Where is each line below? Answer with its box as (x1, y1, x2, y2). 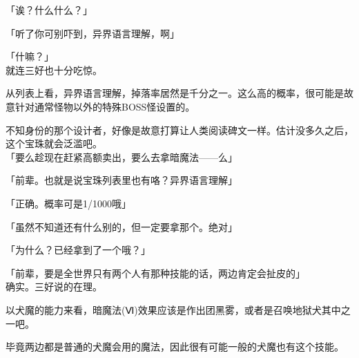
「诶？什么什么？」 (6, 3, 93, 17)
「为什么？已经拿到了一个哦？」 (6, 243, 151, 257)
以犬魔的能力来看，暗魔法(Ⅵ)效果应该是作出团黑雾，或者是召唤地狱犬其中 (6, 302, 341, 317)
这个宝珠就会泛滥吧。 (6, 136, 102, 151)
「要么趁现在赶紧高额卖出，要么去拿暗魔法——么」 (6, 149, 237, 164)
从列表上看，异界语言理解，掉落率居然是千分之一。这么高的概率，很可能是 (6, 86, 344, 100)
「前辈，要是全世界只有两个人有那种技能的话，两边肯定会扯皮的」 (6, 265, 305, 280)
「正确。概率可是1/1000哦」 (6, 196, 131, 210)
